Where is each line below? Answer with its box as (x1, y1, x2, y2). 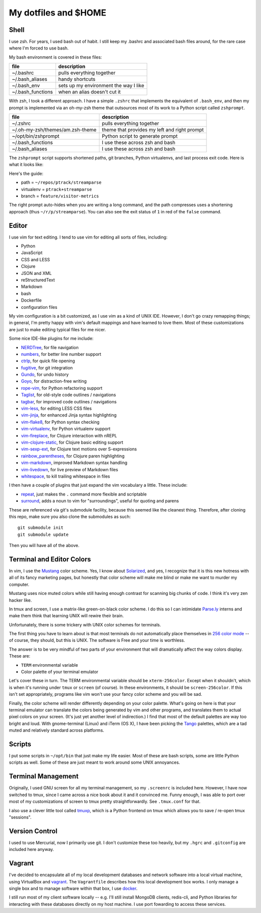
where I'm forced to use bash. (9, 45, 69, 51)
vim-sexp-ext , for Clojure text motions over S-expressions (21, 446, 137, 452)
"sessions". (9, 814, 31, 820)
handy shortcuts (58, 76, 96, 82)
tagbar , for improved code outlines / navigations (21, 399, 117, 404)
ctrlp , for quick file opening (21, 358, 75, 364)
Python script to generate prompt (101, 133, 178, 140)
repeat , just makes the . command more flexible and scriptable (21, 491, 147, 497)
